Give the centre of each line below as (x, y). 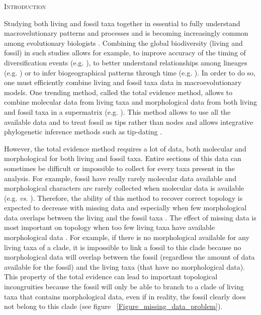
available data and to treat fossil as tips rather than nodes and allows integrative (129, 122)
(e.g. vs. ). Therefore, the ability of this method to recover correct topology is (123, 198)
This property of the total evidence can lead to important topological (111, 277)
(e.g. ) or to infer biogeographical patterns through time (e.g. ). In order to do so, (130, 72)
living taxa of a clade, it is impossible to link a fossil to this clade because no (123, 247)
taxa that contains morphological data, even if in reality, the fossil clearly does (125, 296)
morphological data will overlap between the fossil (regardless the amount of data (129, 257)
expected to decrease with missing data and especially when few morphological (125, 208)
